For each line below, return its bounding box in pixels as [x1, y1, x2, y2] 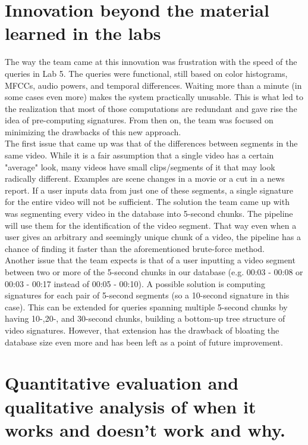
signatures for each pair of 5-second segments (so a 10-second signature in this [5, 289, 290, 301]
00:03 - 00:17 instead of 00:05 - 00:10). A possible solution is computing [5, 277, 265, 290]
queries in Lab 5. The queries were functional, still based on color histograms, [5, 67, 288, 79]
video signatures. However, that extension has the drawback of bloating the [5, 323, 279, 336]
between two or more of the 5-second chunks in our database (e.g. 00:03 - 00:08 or [5, 266, 303, 278]
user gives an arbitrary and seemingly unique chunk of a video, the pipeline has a [5, 231, 301, 243]
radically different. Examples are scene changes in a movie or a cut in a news [5, 172, 285, 185]
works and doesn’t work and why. [5, 417, 285, 441]
